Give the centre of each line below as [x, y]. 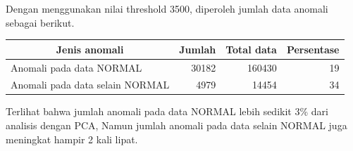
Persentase [313, 49]
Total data [251, 49]
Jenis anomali [90, 49]
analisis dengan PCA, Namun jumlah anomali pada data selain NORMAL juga [176, 125]
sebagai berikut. [40, 22]
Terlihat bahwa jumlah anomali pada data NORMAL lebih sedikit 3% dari [167, 111]
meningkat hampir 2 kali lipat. [72, 139]
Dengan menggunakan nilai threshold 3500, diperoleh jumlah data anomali [167, 8]
